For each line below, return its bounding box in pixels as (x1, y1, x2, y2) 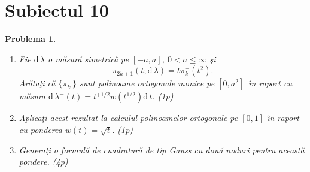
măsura (19, 90, 45, 102)
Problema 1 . (5, 32, 56, 45)
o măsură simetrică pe (48, 52, 129, 65)
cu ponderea (19, 123, 62, 135)
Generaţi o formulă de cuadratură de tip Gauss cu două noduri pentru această (19, 143, 305, 156)
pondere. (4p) (19, 155, 68, 168)
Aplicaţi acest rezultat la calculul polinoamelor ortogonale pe (19, 111, 238, 124)
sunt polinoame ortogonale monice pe (79, 77, 215, 89)
